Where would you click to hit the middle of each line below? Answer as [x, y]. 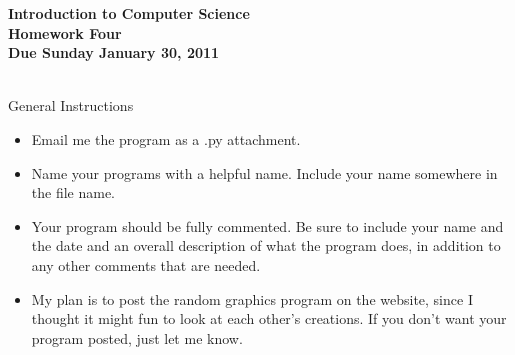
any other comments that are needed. [146, 264]
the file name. [73, 192]
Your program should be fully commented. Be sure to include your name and [267, 225]
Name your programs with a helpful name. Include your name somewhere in [264, 172]
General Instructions [71, 105]
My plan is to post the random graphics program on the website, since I [252, 298]
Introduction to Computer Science [129, 13]
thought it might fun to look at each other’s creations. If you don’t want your [269, 318]
